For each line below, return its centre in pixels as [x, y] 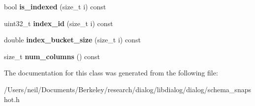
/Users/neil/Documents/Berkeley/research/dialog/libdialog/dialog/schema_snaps [127, 89]
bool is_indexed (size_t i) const [55, 6]
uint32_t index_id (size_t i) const [59, 23]
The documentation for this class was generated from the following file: [111, 73]
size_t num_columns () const [52, 56]
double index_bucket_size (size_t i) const [72, 40]
